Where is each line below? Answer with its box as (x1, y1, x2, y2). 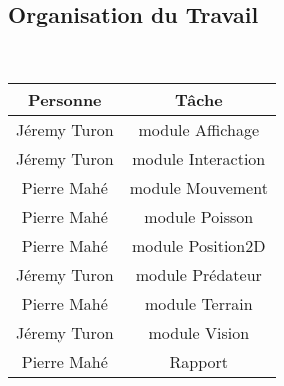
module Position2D (132, 233, 266, 257)
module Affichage (138, 117, 259, 141)
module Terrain (144, 291, 253, 315)
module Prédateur (135, 262, 262, 286)
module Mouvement (129, 175, 268, 199)
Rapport (169, 349, 229, 373)
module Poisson (144, 204, 254, 228)
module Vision (148, 320, 250, 344)
